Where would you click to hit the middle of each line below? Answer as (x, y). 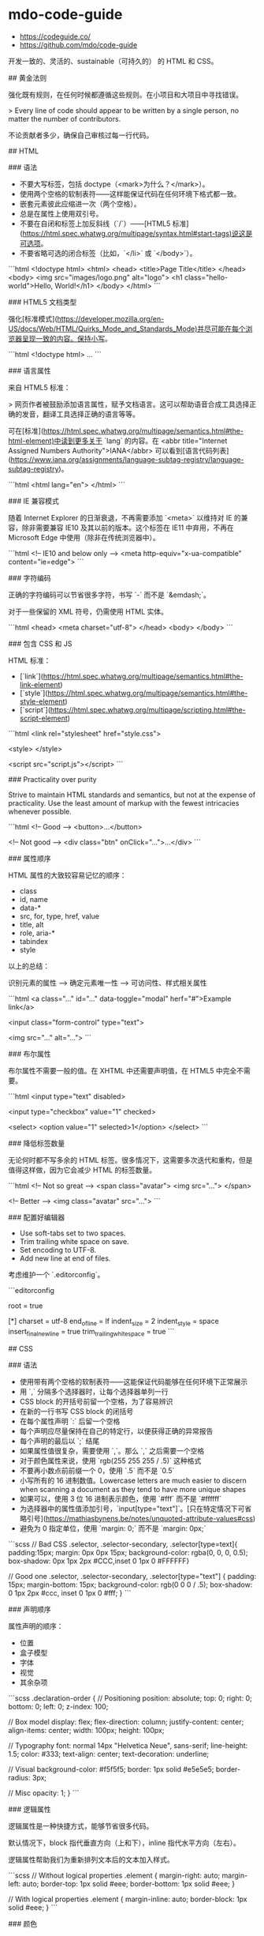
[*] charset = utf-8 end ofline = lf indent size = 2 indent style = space (113, 1322)
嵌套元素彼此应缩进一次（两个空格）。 (80, 204)
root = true (26, 1306)
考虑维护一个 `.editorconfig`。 (56, 1274)
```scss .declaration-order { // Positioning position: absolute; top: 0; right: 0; (130, 1698)
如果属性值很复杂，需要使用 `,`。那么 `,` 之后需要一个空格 (112, 1450)
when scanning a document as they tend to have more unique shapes (133, 1489)
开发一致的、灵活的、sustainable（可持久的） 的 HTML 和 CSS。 (113, 61)
